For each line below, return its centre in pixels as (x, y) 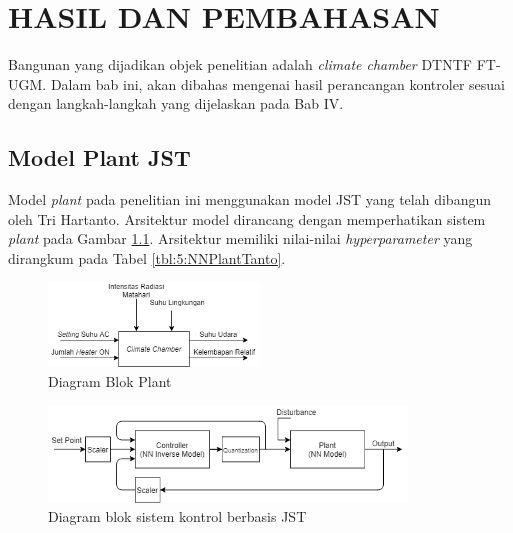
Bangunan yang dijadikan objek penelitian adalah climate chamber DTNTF (240, 64)
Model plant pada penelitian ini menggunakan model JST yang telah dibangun (249, 199)
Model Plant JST (99, 157)
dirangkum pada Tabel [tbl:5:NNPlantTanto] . (147, 257)
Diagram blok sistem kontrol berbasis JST (177, 516)
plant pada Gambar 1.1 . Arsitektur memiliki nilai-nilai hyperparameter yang (240, 238)
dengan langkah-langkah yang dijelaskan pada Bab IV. (176, 103)
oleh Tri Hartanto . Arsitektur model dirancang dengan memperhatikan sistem (247, 218)
